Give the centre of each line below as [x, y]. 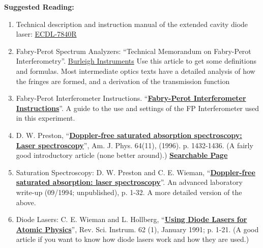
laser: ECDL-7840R [46, 34]
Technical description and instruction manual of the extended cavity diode [132, 24]
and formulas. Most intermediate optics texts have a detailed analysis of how [136, 71]
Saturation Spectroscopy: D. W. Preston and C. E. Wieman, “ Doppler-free [136, 172]
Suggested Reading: [39, 7]
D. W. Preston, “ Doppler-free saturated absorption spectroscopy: [129, 135]
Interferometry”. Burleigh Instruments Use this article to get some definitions [136, 61]
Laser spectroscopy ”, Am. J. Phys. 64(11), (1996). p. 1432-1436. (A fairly [135, 145]
